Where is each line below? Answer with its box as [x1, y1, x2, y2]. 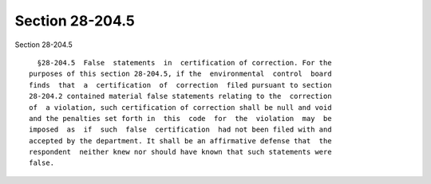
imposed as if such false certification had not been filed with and [29, 125, 332, 135]
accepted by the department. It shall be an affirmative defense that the [29, 136, 332, 145]
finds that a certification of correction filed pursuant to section [29, 80, 332, 89]
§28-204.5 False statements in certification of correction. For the [37, 58, 332, 67]
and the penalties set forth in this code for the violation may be [29, 114, 332, 123]
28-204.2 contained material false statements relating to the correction [29, 92, 332, 101]
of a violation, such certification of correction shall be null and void [29, 103, 332, 112]
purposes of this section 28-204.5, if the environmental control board [29, 69, 332, 79]
